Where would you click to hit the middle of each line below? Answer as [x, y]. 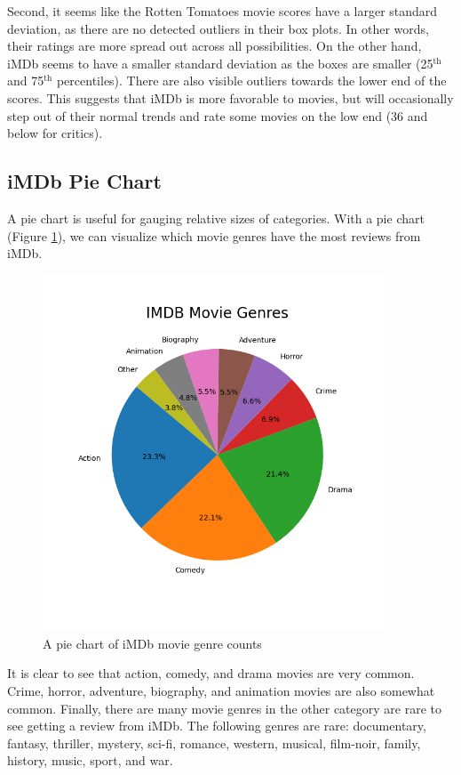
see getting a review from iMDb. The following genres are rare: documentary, [217, 726]
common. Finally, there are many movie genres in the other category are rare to [224, 708]
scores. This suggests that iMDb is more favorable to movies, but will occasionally [230, 97]
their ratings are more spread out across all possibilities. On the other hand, [215, 46]
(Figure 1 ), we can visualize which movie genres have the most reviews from [214, 235]
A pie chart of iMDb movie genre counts [152, 643]
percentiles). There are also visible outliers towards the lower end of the [251, 81]
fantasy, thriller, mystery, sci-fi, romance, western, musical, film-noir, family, [214, 743]
